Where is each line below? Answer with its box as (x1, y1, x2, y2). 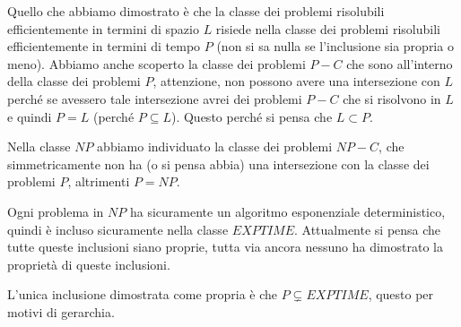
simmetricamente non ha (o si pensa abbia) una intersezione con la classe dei (7, 154, 430, 173)
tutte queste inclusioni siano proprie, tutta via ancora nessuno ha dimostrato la (7, 237, 443, 256)
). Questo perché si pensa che (170, 107, 333, 125)
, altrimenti (67, 172, 130, 191)
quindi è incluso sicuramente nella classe (7, 219, 229, 238)
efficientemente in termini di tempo (7, 37, 201, 56)
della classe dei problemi (7, 72, 141, 90)
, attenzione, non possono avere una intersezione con (152, 72, 440, 90)
